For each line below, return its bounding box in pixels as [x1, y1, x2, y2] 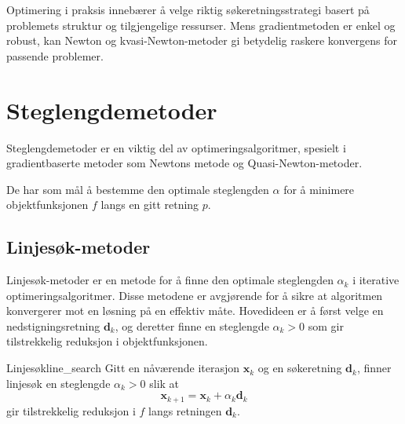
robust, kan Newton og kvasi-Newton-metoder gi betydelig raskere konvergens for [6, 32, 397, 49]
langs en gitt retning [100, 196, 199, 213]
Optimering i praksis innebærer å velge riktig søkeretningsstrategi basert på [6, 2, 370, 17]
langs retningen [148, 402, 222, 419]
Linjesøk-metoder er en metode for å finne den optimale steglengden [6, 272, 334, 288]
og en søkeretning [257, 360, 342, 376]
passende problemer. [6, 47, 104, 64]
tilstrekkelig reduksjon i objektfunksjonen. [6, 333, 208, 349]
